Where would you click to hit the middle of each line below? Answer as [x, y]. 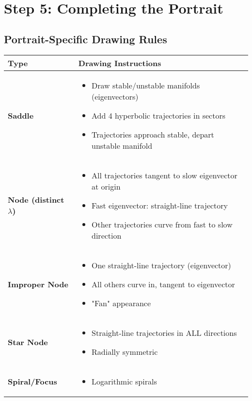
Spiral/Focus [32, 381]
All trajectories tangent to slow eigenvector [165, 175]
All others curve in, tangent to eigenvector [163, 284]
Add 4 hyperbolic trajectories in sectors [159, 115]
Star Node [28, 342]
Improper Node [38, 284]
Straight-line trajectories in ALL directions [164, 332]
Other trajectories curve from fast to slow [162, 224]
